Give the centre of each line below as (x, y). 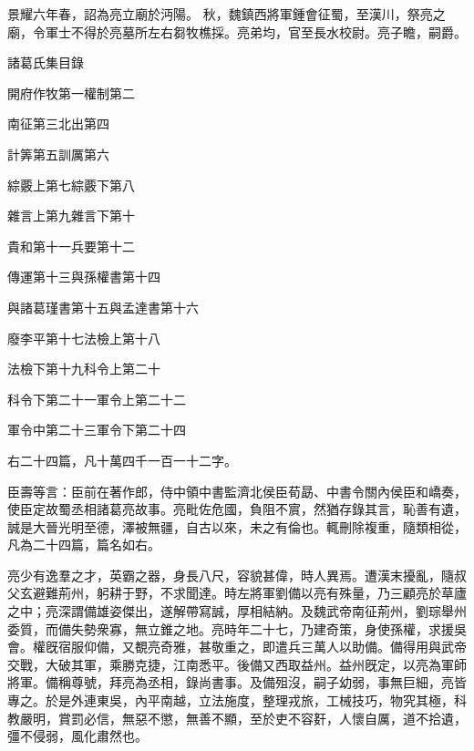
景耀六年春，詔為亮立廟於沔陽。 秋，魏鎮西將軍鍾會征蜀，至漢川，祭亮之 (227, 14)
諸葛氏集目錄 (46, 62)
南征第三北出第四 (58, 123)
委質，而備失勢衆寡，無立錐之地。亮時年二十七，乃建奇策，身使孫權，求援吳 (237, 628)
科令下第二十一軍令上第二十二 (97, 399)
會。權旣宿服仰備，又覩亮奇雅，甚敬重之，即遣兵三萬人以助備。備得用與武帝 (237, 647)
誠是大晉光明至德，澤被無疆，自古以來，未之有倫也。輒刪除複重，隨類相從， (237, 526)
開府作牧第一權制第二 (71, 93)
